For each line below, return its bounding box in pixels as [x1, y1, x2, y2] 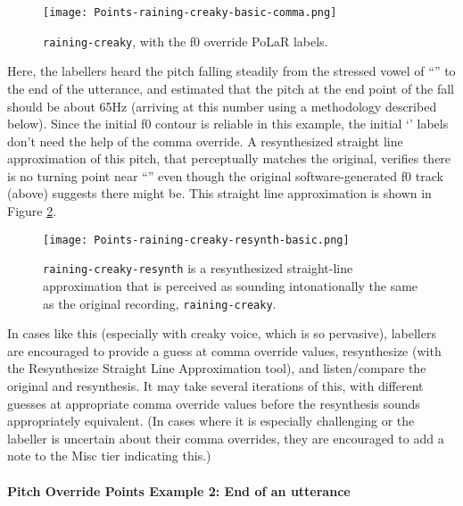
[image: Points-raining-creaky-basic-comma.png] [43, 6, 337, 19]
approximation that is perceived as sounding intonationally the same [43, 276, 418, 294]
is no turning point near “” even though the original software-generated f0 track [7, 166, 443, 185]
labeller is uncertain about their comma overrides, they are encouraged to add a [7, 428, 444, 447]
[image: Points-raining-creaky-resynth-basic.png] [43, 233, 350, 246]
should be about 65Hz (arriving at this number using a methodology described [7, 96, 437, 115]
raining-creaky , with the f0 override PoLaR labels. [43, 31, 328, 50]
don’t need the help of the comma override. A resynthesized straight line [7, 131, 403, 150]
